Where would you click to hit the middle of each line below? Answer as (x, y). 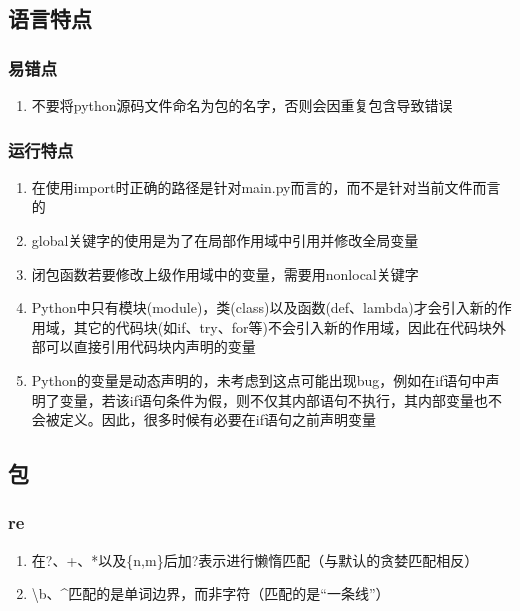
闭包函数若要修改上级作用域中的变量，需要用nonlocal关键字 (225, 273)
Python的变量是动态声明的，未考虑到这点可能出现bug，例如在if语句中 (258, 379)
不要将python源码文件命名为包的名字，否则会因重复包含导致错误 (242, 105)
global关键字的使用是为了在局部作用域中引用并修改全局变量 (225, 240)
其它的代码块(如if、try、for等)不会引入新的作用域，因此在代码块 (282, 326)
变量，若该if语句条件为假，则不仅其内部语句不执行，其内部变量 (266, 399)
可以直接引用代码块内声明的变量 (150, 346)
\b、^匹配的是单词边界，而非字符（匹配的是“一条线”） (210, 593)
